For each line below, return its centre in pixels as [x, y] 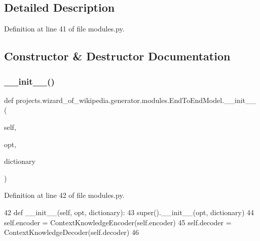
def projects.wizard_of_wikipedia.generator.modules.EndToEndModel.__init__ [130, 100]
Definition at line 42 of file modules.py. [64, 195]
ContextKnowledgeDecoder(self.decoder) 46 [71, 232]
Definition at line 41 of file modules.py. [64, 29]
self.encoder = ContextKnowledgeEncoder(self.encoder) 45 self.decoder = [118, 222]
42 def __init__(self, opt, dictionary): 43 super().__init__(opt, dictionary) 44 [129, 212]
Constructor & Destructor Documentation [117, 56]
